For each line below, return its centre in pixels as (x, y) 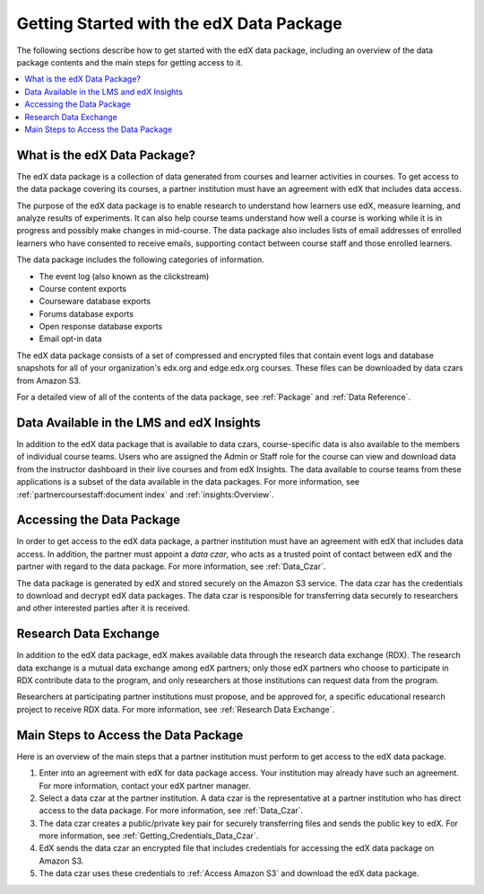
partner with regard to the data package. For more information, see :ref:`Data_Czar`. (171, 566)
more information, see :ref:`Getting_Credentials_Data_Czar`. (149, 836)
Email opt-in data (70, 339)
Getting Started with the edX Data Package (179, 23)
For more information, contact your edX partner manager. (145, 785)
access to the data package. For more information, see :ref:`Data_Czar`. (171, 811)
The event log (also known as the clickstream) (124, 276)
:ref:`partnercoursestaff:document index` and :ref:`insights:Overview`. (145, 495)
